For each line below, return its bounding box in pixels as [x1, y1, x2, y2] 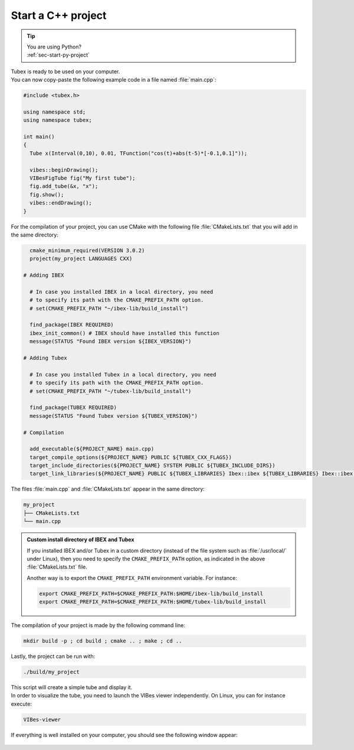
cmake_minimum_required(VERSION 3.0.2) [29, 247, 145, 254]
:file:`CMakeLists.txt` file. [27, 563, 88, 570]
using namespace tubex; [23, 117, 93, 124]
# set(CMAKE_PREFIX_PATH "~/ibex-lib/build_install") [29, 305, 189, 311]
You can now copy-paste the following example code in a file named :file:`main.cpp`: [11, 76, 217, 83]
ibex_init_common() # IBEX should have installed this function [29, 330, 219, 336]
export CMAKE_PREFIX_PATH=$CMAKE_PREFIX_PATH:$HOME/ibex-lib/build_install [39, 590, 264, 597]
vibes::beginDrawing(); [29, 166, 99, 173]
